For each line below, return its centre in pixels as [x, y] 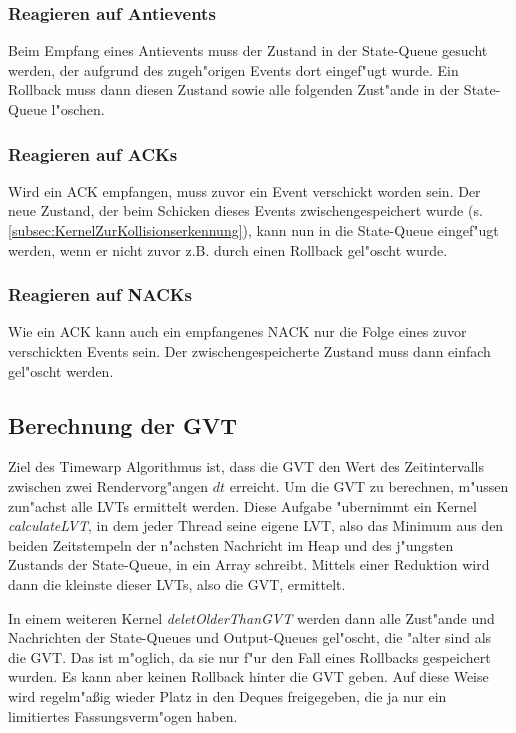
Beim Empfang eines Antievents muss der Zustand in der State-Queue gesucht [248, 50]
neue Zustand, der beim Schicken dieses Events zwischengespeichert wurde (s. [245, 210]
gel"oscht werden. [61, 370]
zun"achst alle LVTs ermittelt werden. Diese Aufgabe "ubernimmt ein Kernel [242, 505]
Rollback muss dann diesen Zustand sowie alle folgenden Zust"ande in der [234, 89]
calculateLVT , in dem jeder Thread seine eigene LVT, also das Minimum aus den [256, 525]
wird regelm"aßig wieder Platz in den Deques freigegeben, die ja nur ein [227, 695]
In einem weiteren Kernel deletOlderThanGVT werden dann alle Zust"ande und [251, 617]
